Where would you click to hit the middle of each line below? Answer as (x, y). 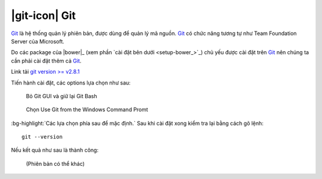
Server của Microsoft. (38, 41)
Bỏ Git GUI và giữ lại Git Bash (62, 96)
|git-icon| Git (44, 15)
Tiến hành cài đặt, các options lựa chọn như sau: (71, 83)
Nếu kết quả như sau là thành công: (55, 150)
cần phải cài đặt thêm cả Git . (46, 61)
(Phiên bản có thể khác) (55, 164)
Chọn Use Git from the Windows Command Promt (87, 109)
